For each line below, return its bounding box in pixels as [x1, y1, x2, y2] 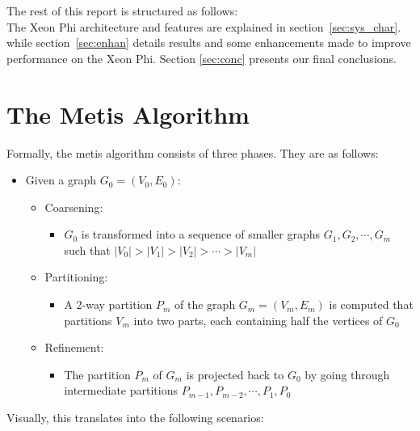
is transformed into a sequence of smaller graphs [81, 226, 321, 243]
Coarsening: [44, 198, 103, 215]
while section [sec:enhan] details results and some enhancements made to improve [6, 34, 411, 51]
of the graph [174, 296, 236, 313]
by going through [304, 366, 390, 382]
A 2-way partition [64, 296, 153, 313]
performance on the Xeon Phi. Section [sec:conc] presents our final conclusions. [6, 49, 397, 66]
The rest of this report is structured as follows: [6, 2, 238, 19]
